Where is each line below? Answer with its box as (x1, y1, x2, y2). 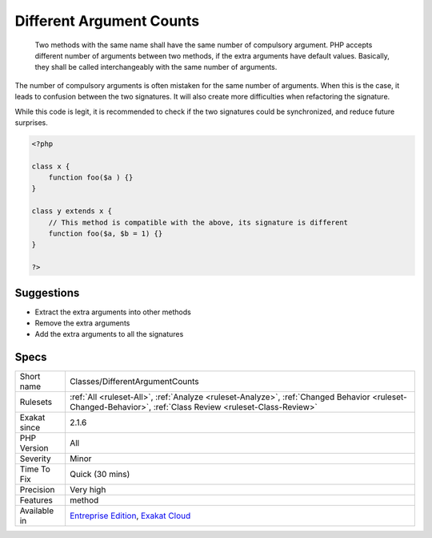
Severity (19, 453, 51, 464)
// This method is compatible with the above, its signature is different (48, 217, 348, 227)
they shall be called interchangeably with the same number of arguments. (34, 63, 278, 72)
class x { (31, 161, 70, 171)
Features (19, 495, 54, 506)
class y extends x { (31, 207, 112, 216)
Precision (19, 484, 55, 496)
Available (19, 505, 54, 516)
